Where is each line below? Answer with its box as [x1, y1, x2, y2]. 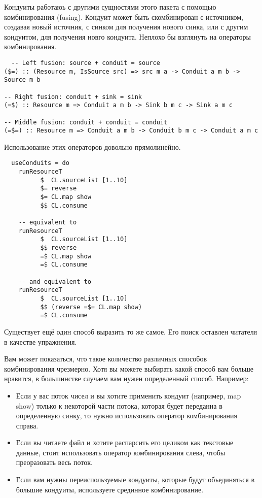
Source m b [4, 76, 41, 84]
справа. [16, 420, 39, 430]
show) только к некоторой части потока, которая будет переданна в [16, 400, 222, 411]
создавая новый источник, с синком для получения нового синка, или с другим [4, 21, 248, 32]
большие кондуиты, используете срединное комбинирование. [16, 484, 204, 494]
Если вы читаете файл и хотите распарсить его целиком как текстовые [16, 437, 234, 448]
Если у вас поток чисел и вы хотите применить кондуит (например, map [16, 390, 241, 401]
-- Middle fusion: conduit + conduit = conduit [4, 118, 168, 126]
